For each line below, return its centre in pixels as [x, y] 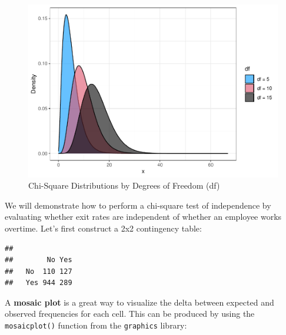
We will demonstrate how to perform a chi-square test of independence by [138, 205]
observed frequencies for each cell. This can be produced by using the [130, 314]
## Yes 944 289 [39, 283]
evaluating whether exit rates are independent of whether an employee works [143, 217]
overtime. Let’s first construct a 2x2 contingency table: [103, 228]
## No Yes [39, 260]
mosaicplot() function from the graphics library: [96, 325]
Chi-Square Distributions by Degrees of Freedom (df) [124, 185]
